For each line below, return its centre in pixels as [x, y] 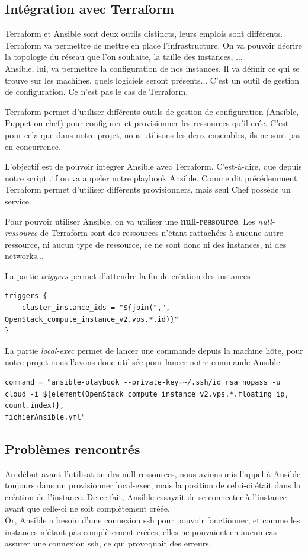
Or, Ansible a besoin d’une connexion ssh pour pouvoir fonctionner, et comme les [153, 520]
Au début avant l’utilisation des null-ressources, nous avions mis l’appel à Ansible [153, 473]
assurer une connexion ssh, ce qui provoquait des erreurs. [108, 543]
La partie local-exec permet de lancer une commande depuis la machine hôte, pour [154, 350]
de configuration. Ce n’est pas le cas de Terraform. [97, 92]
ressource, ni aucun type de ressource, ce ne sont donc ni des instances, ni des [146, 244]
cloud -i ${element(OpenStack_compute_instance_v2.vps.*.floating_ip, [147, 394]
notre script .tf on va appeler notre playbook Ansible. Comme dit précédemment [151, 178]
